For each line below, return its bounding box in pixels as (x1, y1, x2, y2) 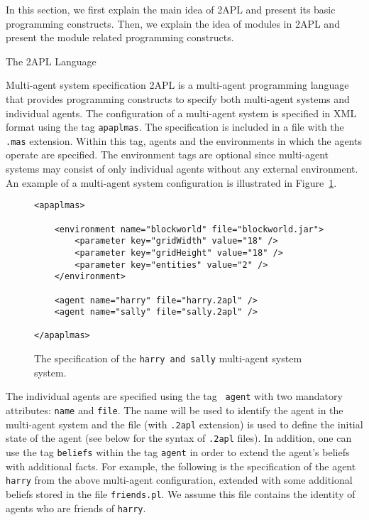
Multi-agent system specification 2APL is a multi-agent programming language (6, 77, 349, 92)
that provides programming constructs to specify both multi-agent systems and (6, 91, 350, 106)
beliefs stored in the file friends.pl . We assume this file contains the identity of (6, 486, 356, 501)
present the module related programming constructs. (6, 30, 234, 45)
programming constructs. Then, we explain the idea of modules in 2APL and (6, 16, 340, 31)
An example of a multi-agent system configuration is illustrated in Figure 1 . (6, 175, 337, 190)
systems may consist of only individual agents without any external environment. (6, 161, 358, 176)
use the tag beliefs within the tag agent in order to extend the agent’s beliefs (6, 445, 350, 459)
